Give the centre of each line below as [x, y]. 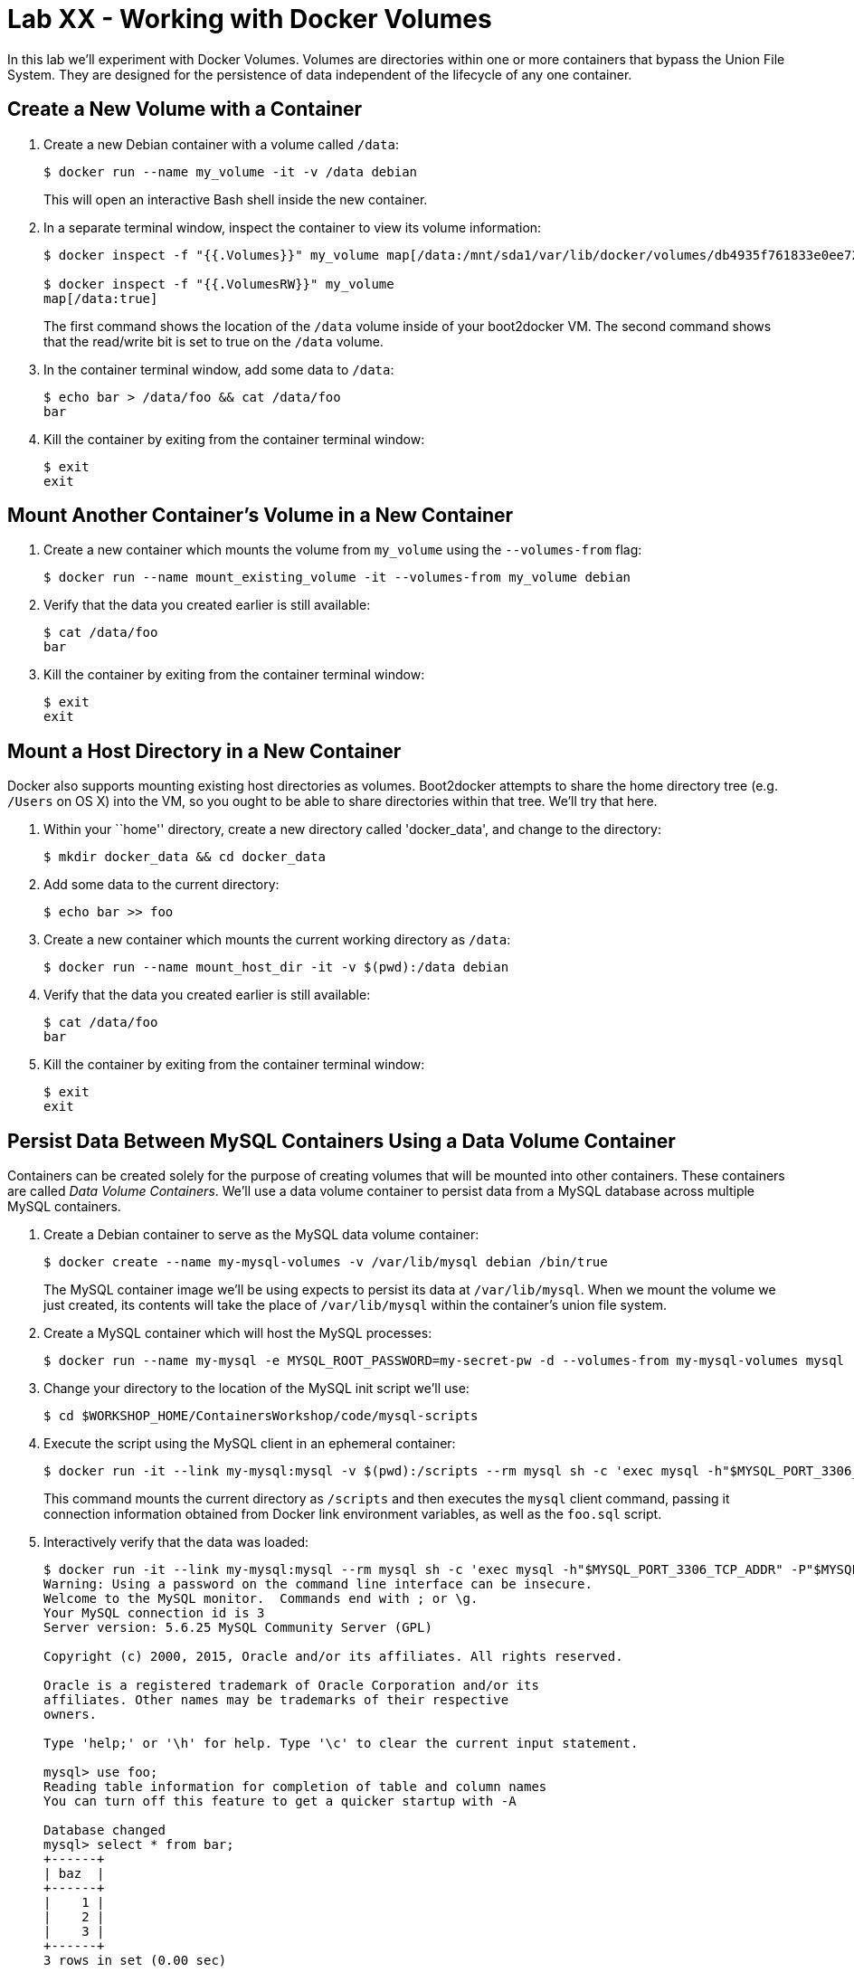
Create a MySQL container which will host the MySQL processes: [238, 1333]
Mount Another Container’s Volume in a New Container [261, 516]
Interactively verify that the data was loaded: [176, 1542]
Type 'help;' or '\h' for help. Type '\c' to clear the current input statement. [341, 1744]
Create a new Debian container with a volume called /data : [221, 144]
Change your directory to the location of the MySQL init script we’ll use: [256, 1389]
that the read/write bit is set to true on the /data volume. [213, 341]
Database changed [104, 1830]
